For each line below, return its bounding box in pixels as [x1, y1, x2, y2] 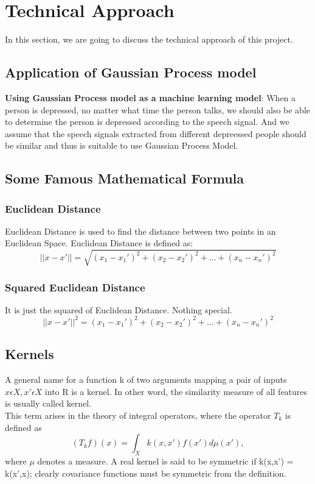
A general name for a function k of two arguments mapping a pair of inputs [5, 373, 287, 386]
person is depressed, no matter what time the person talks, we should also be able [5, 103, 311, 116]
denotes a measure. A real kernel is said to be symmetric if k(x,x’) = [37, 454, 294, 467]
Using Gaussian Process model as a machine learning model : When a [5, 91, 296, 104]
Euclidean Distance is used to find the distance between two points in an [5, 224, 276, 237]
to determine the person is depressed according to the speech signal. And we [5, 115, 289, 128]
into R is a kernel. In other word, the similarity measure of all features [44, 385, 308, 397]
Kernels [5, 344, 54, 363]
